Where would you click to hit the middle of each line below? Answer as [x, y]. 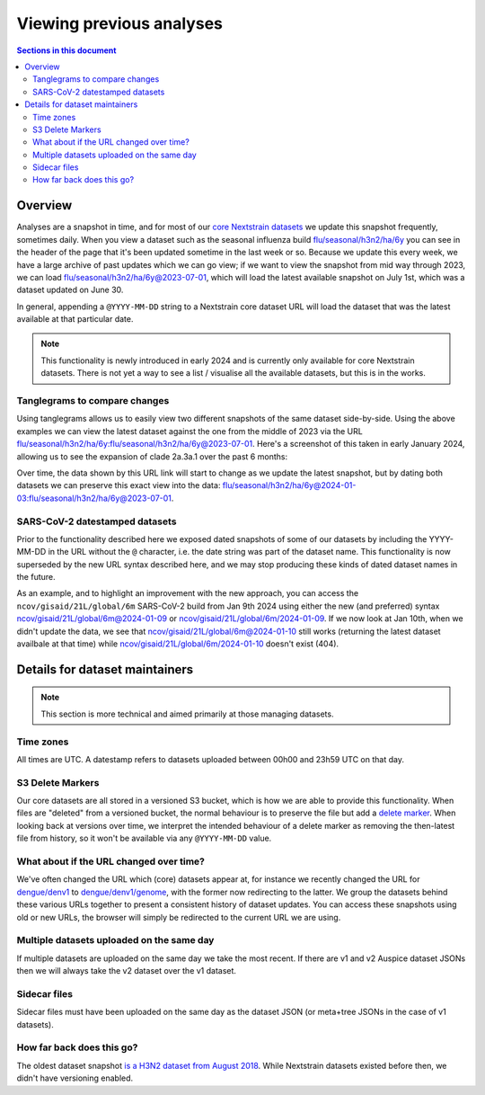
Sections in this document [66, 50]
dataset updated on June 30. [70, 290]
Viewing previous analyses [120, 23]
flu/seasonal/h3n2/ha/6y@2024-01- [289, 485]
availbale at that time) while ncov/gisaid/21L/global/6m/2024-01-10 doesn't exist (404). [178, 644]
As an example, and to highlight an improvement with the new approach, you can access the [188, 593]
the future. [36, 577]
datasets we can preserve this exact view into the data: [119, 485]
